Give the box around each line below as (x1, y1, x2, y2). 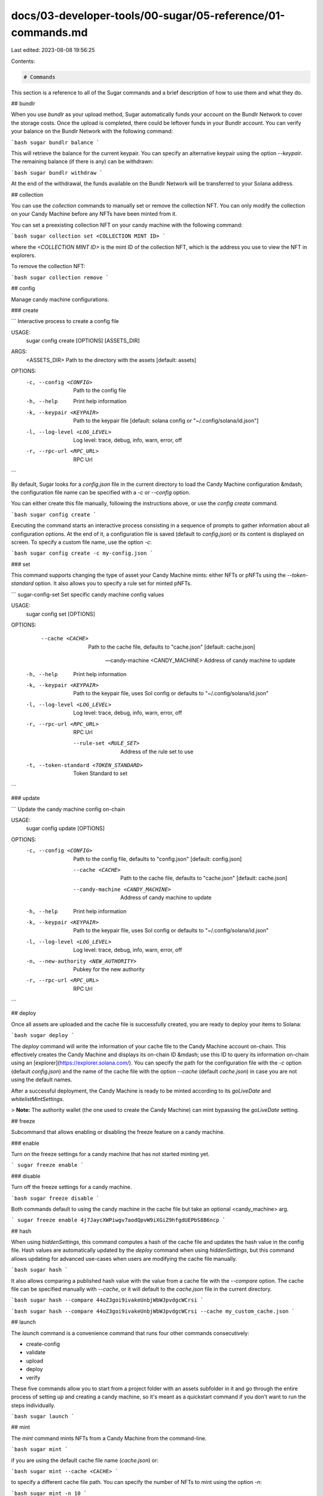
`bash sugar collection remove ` (11, 274, 109, 281)
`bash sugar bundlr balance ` (11, 139, 100, 146)
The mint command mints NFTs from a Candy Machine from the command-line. (11, 1434, 207, 1442)
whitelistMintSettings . (11, 1095, 65, 1102)
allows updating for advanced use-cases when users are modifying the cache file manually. (11, 1255, 237, 1262)
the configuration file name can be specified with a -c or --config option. (11, 488, 191, 496)
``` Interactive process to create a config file (11, 318, 120, 325)
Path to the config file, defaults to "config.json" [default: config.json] (73, 855, 242, 862)
